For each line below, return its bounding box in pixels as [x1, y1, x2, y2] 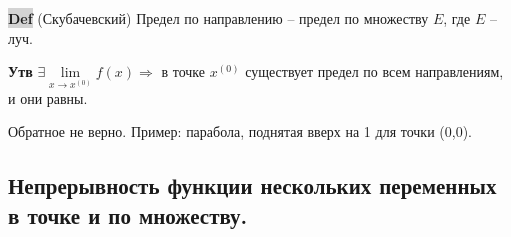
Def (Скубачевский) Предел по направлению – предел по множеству [8, 8, 429, 28]
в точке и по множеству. [8, 199, 248, 230]
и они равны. [8, 87, 88, 108]
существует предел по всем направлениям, [245, 61, 504, 82]
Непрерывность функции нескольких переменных [8, 170, 497, 201]
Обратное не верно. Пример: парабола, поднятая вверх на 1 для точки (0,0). [8, 121, 472, 142]
